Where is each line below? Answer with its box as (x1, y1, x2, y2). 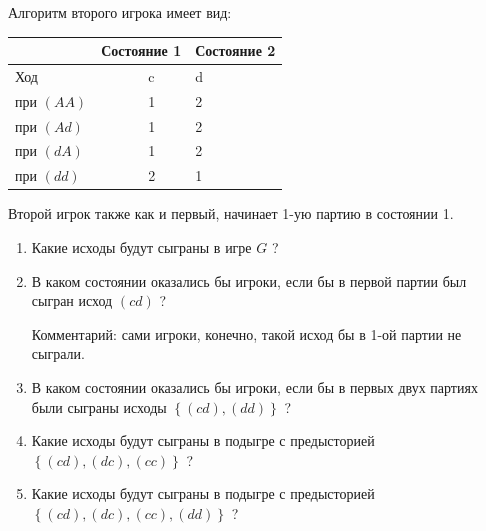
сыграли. (31, 343, 85, 364)
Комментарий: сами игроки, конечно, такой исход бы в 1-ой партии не (31, 323, 462, 344)
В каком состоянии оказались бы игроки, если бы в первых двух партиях (31, 376, 478, 397)
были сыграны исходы (31, 396, 167, 417)
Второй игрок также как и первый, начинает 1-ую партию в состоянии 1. (8, 203, 454, 224)
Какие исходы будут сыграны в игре (31, 237, 252, 257)
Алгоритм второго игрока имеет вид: (8, 2, 232, 22)
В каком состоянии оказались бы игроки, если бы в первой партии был (31, 270, 467, 291)
